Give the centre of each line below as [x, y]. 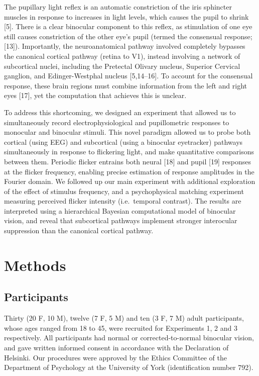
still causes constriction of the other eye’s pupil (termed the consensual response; [128, 36]
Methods [35, 265]
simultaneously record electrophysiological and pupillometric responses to [117, 122]
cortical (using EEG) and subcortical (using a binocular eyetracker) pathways [123, 142]
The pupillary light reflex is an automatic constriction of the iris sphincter [118, 7]
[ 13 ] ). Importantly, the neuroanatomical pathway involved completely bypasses [125, 46]
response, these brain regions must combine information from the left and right [126, 85]
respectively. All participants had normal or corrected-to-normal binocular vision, [129, 338]
